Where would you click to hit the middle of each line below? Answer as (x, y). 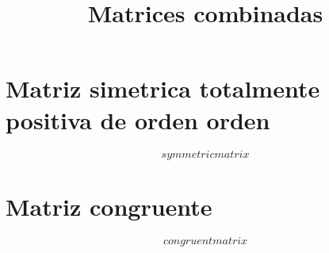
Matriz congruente (109, 206)
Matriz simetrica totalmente (163, 88)
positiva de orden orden (138, 119)
